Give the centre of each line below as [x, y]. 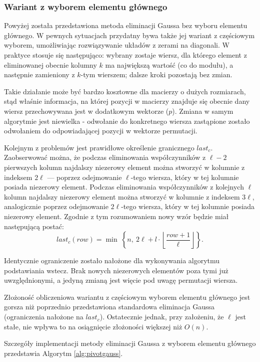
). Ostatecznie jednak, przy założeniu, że [162, 317]
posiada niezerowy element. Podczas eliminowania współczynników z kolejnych [124, 187]
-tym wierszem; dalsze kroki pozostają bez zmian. [156, 74]
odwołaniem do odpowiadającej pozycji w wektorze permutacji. [101, 131]
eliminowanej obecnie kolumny [50, 64]
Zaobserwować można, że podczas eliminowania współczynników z [105, 157]
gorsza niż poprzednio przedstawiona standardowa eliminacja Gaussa [109, 307]
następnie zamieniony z [39, 74]
